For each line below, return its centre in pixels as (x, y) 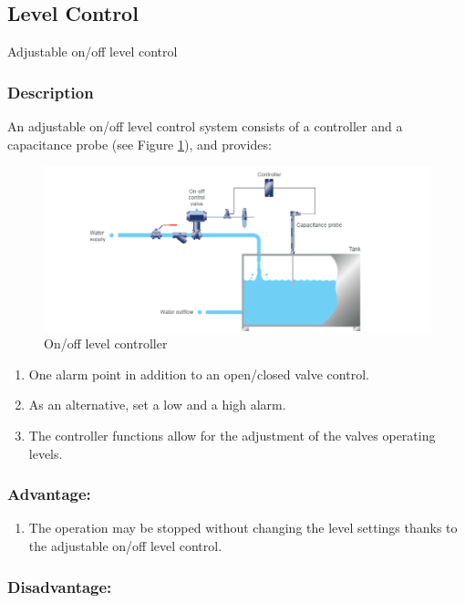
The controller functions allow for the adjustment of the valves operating (232, 435)
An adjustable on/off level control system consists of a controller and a (205, 126)
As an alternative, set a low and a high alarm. (157, 405)
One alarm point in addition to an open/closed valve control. (199, 374)
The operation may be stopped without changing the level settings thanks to (243, 528)
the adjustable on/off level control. (125, 546)
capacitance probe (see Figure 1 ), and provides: (139, 144)
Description (51, 92)
